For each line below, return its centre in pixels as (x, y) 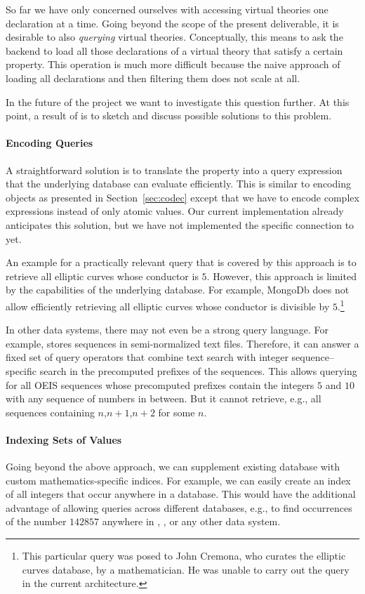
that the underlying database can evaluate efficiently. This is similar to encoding (178, 184)
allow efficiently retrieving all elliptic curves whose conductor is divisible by (168, 306)
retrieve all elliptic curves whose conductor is (102, 276)
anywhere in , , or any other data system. (191, 521)
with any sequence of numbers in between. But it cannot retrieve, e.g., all (164, 398)
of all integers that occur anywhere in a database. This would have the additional (181, 494)
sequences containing (50, 412)
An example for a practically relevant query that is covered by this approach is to (181, 262)
